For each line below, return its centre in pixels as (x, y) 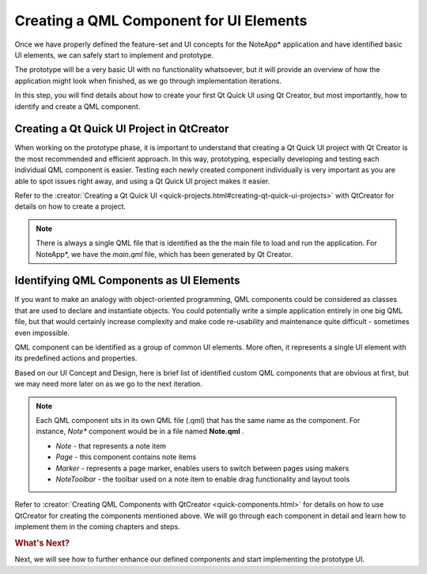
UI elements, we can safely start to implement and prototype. (114, 55)
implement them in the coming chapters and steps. (98, 527)
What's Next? (42, 543)
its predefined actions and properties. (76, 358)
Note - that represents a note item (111, 446)
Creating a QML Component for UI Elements (161, 21)
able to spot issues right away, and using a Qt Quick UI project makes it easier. (142, 181)
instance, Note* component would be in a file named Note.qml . (140, 432)
